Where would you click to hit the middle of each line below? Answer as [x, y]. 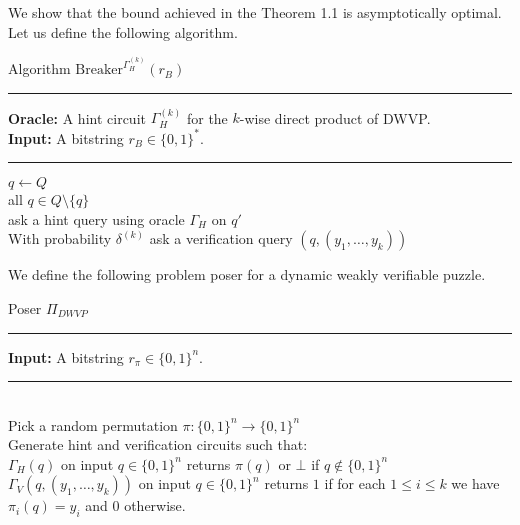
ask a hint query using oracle [96, 218]
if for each [355, 483]
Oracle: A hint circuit [77, 117]
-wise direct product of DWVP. [335, 117]
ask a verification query [221, 238]
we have [475, 483]
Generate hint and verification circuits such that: [158, 444]
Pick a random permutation [93, 424]
